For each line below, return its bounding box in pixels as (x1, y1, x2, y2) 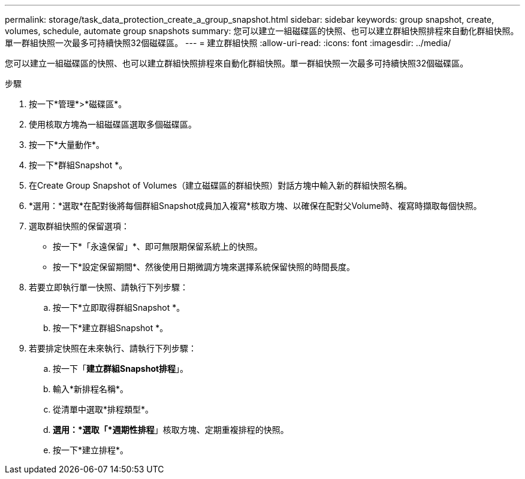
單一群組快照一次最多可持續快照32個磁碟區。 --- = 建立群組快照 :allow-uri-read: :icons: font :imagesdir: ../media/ (5, 38, 451, 48)
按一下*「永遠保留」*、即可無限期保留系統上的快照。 (53, 241, 263, 251)
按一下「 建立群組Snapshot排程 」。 (53, 363, 189, 374)
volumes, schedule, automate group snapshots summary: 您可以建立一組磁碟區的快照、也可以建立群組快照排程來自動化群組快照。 (5, 26, 519, 36)
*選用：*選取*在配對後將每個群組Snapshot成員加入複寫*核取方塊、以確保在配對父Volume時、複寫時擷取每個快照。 (29, 201, 482, 211)
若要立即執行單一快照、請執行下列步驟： (29, 282, 188, 292)
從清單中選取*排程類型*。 (53, 404, 154, 414)
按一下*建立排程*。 (53, 445, 129, 455)
